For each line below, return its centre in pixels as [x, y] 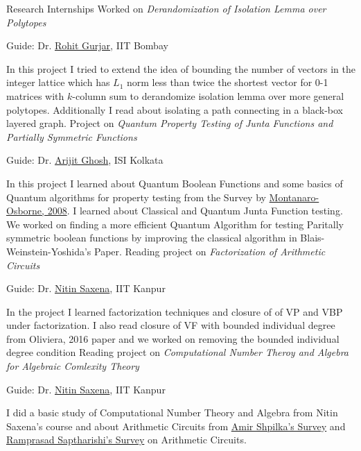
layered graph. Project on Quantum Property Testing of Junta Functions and [170, 123]
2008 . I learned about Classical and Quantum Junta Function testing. [195, 211]
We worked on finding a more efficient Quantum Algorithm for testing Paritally [175, 224]
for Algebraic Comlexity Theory [73, 366]
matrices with [35, 95]
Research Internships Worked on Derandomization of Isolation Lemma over [166, 8]
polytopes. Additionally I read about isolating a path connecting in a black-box [175, 109]
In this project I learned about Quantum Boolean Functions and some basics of [175, 183]
